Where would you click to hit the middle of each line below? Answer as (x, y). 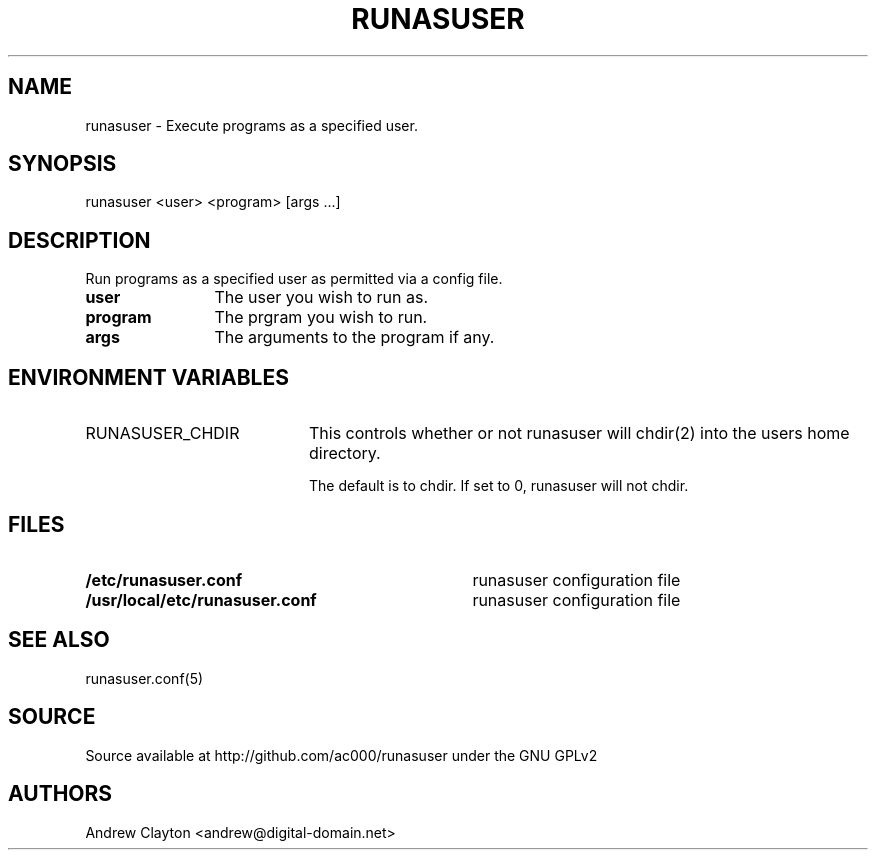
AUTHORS (60, 794)
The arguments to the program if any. (354, 337)
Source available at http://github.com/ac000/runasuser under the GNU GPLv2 (341, 755)
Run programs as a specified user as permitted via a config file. (294, 279)
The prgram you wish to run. (321, 317)
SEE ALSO (59, 640)
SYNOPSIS (62, 164)
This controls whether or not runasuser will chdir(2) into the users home (579, 433)
